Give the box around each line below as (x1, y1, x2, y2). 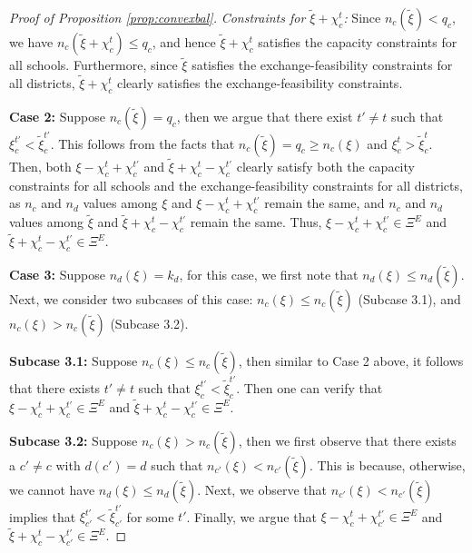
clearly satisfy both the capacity (236, 156, 415, 175)
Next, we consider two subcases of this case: (9, 289, 253, 308)
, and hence (152, 33, 216, 51)
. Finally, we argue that (186, 507, 317, 526)
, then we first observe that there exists (238, 430, 457, 449)
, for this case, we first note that (179, 264, 359, 283)
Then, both (9, 156, 72, 175)
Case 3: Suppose (9, 264, 105, 283)
